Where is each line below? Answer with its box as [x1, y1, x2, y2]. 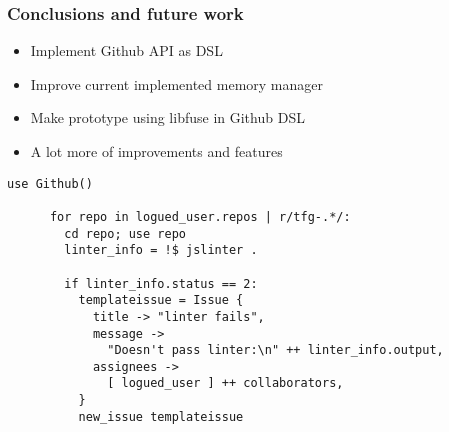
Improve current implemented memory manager [30, 73, 324, 94]
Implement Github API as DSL [30, 40, 223, 61]
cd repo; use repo [64, 226, 186, 241]
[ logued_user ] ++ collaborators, [107, 376, 344, 391]
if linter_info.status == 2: [64, 276, 258, 291]
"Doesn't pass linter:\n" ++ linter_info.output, [107, 343, 444, 358]
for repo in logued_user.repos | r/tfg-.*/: [49, 209, 351, 224]
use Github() [7, 176, 93, 191]
